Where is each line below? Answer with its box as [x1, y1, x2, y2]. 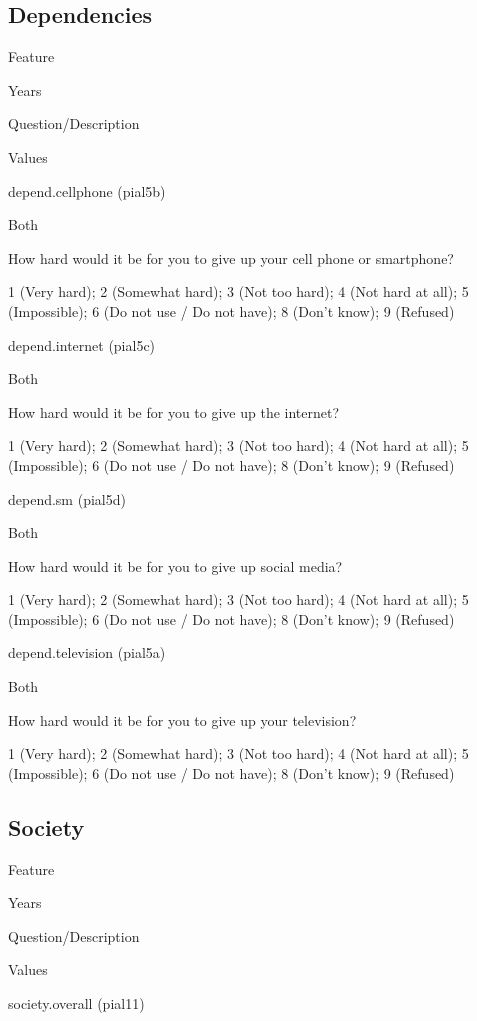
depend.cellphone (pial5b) [8, 180, 166, 201]
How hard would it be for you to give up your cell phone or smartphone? [8, 247, 454, 268]
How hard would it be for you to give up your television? [8, 709, 357, 730]
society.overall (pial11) [8, 993, 145, 1014]
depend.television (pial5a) [8, 642, 166, 663]
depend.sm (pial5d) [8, 488, 126, 509]
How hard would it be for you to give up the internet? [8, 401, 340, 422]
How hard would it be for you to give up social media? [8, 555, 343, 576]
